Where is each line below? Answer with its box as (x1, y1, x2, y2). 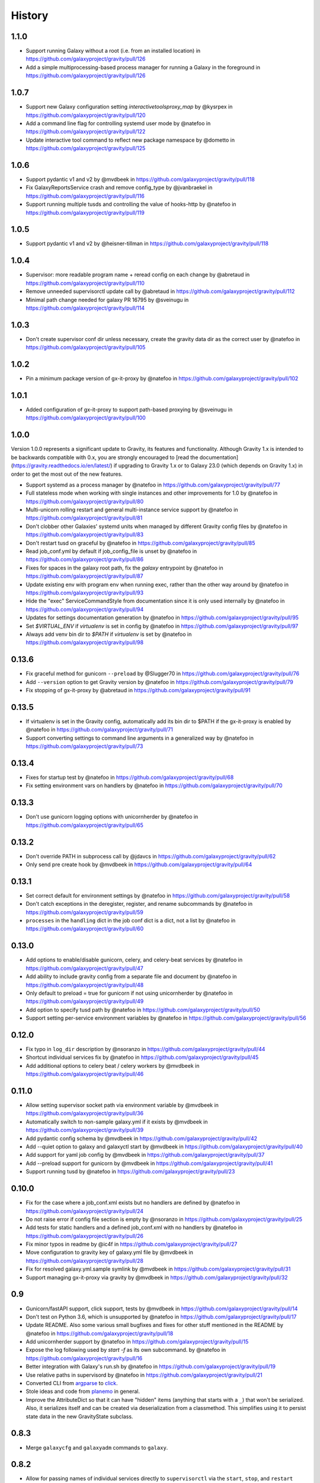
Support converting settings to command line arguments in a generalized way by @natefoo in (25, 734, 254, 741)
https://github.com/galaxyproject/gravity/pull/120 (25, 112, 146, 119)
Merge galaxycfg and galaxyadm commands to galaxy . (25, 1444, 168, 1451)
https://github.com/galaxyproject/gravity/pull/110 (25, 279, 145, 287)
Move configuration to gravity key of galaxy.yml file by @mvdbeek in (25, 1249, 194, 1256)
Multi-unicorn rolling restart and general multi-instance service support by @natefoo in (25, 506, 238, 513)
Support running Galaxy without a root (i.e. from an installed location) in (25, 47, 201, 55)
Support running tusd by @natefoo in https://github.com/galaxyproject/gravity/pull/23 (25, 1168, 235, 1175)
